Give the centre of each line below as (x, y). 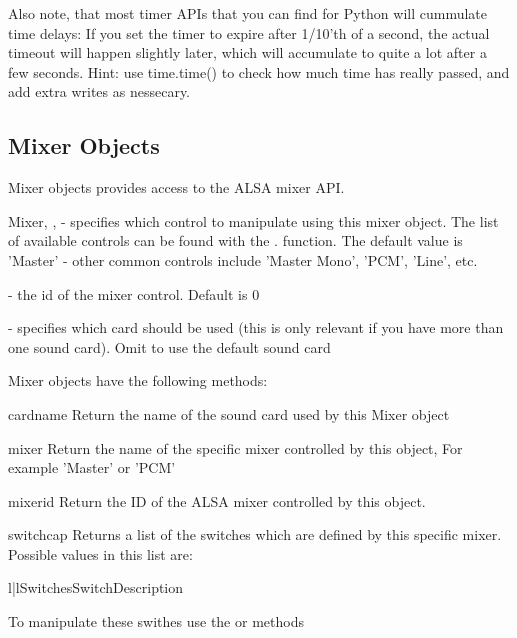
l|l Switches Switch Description (96, 587)
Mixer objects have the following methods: (138, 380)
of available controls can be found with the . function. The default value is (235, 240)
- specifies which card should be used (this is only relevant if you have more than (256, 327)
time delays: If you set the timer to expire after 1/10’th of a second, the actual (249, 32)
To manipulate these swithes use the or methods (156, 621)
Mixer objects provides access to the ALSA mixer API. (176, 187)
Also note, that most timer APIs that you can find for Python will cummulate (248, 13)
